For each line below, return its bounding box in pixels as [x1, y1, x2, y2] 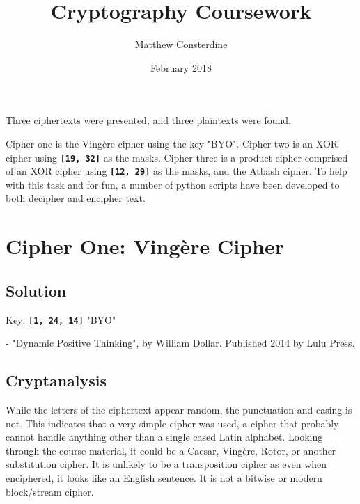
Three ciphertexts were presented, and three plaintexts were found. [6, 113, 291, 127]
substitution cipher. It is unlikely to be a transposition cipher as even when [6, 457, 327, 471]
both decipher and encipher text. [6, 191, 146, 205]
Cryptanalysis [6, 370, 107, 391]
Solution [6, 279, 67, 301]
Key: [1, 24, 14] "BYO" [6, 312, 116, 326]
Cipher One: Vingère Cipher [6, 232, 285, 260]
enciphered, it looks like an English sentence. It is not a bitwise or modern [6, 471, 322, 485]
